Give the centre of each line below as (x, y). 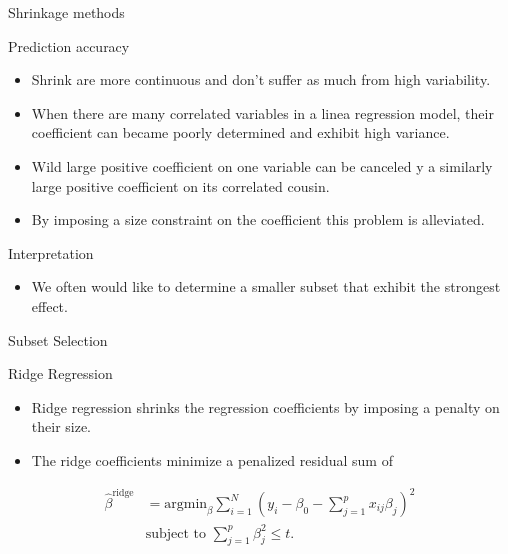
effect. (49, 305)
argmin (186, 504)
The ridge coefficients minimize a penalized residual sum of (212, 459)
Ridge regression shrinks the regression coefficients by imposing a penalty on (265, 406)
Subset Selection (58, 339)
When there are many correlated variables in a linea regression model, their (262, 112)
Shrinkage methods (66, 12)
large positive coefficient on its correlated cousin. (180, 185)
